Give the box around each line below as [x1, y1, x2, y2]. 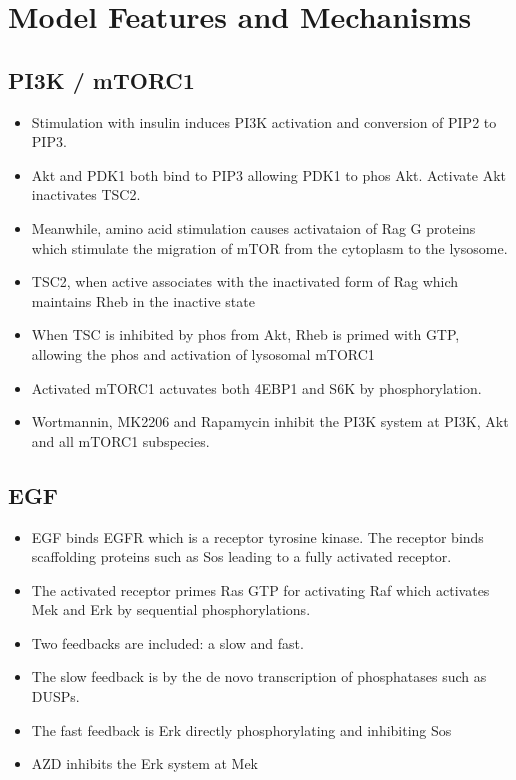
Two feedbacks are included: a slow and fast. [31, 632, 304, 653]
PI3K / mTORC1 [8, 64, 195, 95]
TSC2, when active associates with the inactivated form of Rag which [31, 271, 459, 292]
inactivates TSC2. [31, 184, 141, 205]
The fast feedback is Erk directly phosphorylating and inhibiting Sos [31, 719, 452, 740]
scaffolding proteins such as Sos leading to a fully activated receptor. [31, 546, 452, 567]
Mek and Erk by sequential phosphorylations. [31, 599, 311, 620]
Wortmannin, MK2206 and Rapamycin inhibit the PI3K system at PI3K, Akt [31, 411, 509, 432]
